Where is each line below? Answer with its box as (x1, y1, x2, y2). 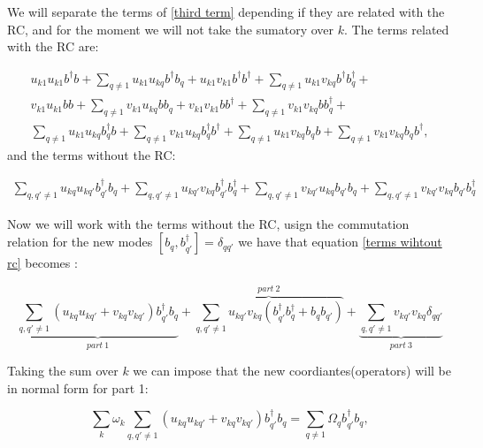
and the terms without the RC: (7, 145, 176, 163)
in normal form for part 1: (7, 378, 149, 397)
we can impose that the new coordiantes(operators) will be (133, 361, 452, 380)
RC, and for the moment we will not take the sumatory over (7, 19, 334, 38)
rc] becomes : (7, 254, 78, 272)
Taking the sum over (7, 361, 119, 380)
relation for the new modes (7, 232, 153, 251)
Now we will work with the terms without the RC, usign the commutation (7, 214, 410, 232)
